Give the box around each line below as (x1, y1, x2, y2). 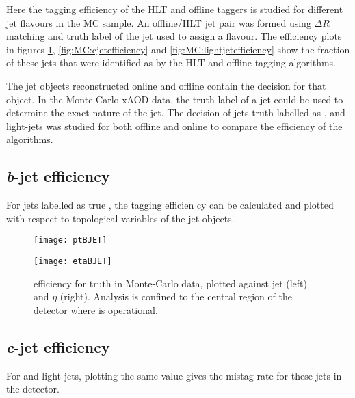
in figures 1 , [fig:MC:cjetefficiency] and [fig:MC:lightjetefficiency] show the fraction (6, 42, 350, 56)
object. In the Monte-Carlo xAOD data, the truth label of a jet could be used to (6, 92, 343, 106)
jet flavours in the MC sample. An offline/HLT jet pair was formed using (6, 15, 311, 29)
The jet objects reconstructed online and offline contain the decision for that (6, 78, 326, 92)
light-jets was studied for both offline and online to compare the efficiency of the (6, 118, 343, 133)
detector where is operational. (34, 302, 158, 317)
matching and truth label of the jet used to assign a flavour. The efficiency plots (6, 29, 342, 43)
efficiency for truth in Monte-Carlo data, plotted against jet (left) (34, 276, 307, 290)
